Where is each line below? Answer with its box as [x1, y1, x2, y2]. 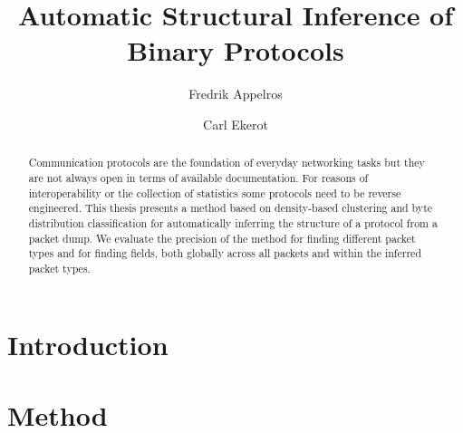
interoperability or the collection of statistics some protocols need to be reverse [28, 185, 401, 200]
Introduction [7, 325, 169, 362]
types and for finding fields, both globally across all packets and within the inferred [28, 245, 421, 261]
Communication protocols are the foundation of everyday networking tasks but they [28, 155, 425, 170]
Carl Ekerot [203, 114, 268, 133]
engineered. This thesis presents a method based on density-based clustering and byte [28, 200, 433, 216]
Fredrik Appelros [188, 84, 283, 103]
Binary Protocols [127, 32, 344, 69]
